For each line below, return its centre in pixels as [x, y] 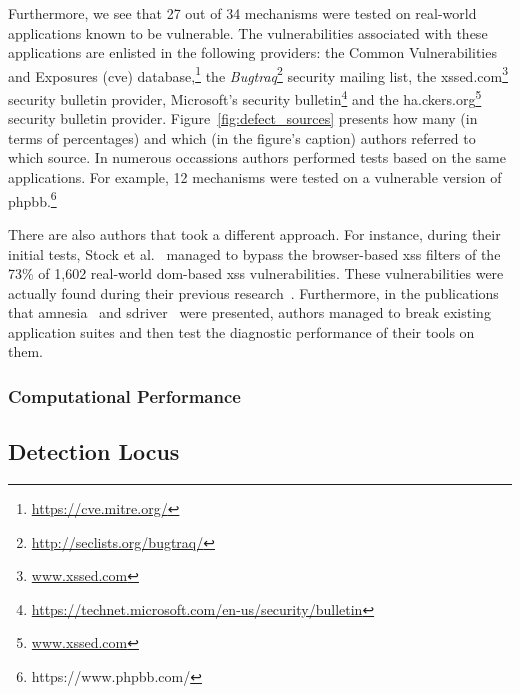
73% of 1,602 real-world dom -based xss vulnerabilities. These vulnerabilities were [256, 273]
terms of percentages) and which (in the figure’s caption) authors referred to [242, 137]
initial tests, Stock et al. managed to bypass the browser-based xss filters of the [254, 253]
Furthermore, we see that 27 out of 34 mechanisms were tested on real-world [242, 13]
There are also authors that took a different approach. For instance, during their [254, 233]
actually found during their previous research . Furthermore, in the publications [253, 292]
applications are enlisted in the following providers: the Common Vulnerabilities [252, 52]
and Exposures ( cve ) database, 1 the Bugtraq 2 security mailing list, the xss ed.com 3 [258, 74]
